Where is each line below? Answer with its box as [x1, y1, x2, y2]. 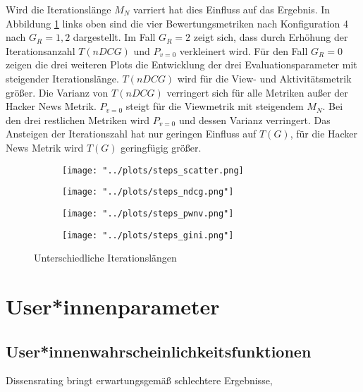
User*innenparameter [6, 291, 220, 320]
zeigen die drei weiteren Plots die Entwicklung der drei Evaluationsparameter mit [6, 57, 357, 72]
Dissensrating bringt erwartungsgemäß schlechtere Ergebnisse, [6, 373, 273, 388]
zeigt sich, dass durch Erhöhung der [193, 30, 348, 44]
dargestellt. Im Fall [73, 30, 156, 44]
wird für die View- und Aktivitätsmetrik [177, 71, 352, 85]
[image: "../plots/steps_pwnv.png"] [62, 208, 234, 219]
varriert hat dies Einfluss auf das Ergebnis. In [133, 2, 331, 16]
